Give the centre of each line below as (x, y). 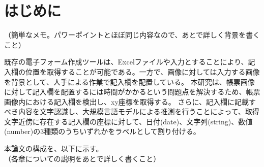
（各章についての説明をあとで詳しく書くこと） (82, 158)
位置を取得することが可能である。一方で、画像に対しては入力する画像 (142, 71)
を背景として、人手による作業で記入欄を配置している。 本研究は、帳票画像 (129, 81)
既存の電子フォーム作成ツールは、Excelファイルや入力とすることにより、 (126, 62)
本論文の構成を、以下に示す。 (54, 148)
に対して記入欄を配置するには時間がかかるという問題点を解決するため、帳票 (132, 92)
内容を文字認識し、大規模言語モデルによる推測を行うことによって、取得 (139, 111)
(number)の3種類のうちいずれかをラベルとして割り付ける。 (102, 131)
